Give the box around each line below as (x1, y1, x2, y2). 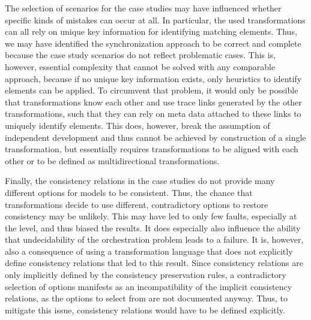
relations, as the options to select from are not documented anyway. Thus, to (5, 292, 288, 304)
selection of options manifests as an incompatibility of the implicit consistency (5, 280, 292, 292)
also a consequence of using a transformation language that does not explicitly (5, 244, 293, 257)
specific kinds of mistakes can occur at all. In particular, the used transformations (5, 13, 306, 26)
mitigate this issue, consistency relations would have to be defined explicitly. (5, 303, 285, 316)
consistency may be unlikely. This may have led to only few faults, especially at (5, 210, 297, 222)
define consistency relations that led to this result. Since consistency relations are (5, 256, 303, 269)
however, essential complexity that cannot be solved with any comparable (5, 60, 276, 73)
